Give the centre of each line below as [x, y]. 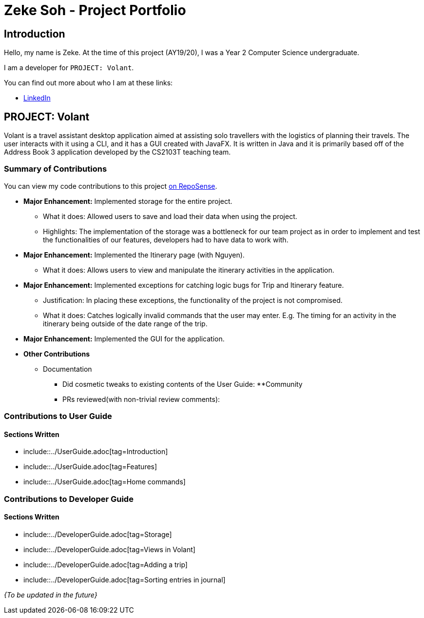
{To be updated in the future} [51, 595]
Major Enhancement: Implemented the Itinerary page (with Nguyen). [134, 255]
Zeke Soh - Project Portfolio [95, 10]
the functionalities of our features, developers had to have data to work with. [166, 239]
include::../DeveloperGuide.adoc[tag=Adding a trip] [106, 564]
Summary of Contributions [56, 169]
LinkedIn [37, 98]
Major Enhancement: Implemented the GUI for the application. [124, 339]
